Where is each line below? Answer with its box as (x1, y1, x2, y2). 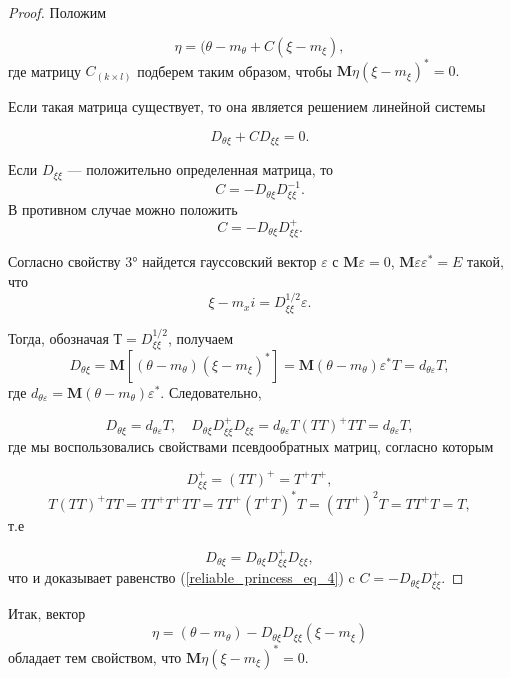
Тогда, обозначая (8, 327, 109, 348)
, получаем (167, 327, 234, 348)
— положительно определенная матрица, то (67, 159, 334, 180)
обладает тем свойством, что (8, 646, 182, 667)
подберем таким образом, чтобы (137, 60, 333, 81)
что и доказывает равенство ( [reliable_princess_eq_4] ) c (8, 567, 355, 588)
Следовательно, (168, 382, 262, 403)
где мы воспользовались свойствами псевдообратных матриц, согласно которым (8, 435, 494, 456)
